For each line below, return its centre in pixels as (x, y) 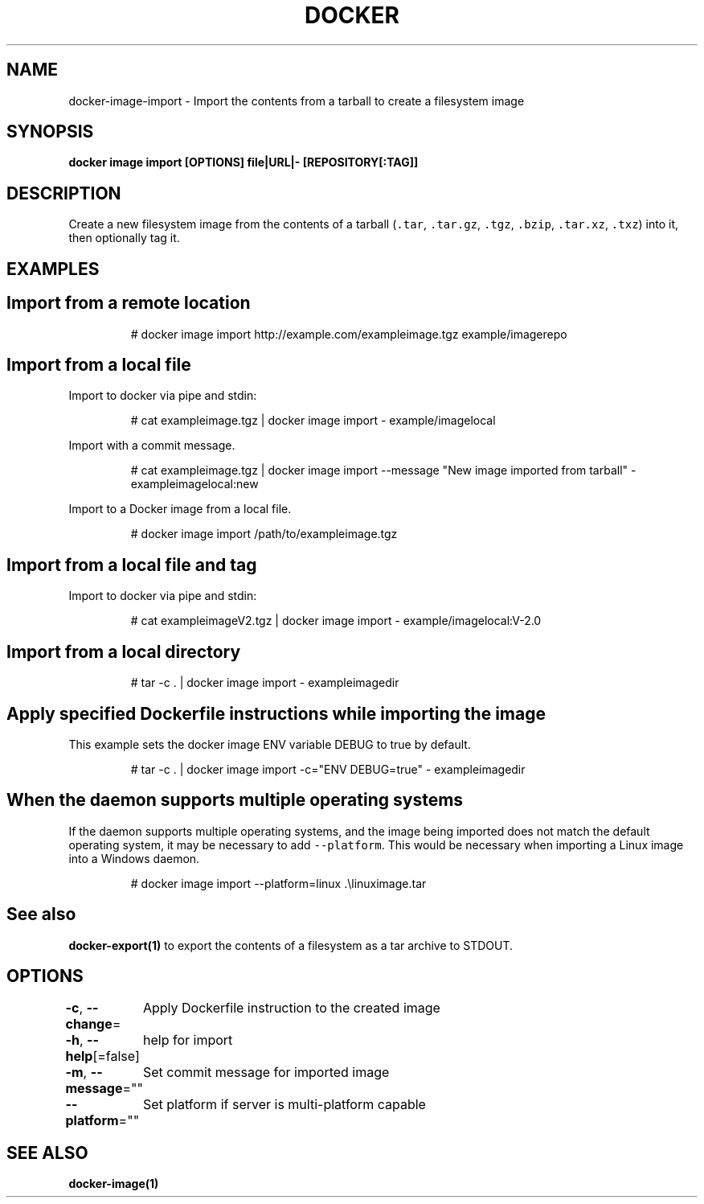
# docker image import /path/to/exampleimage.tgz (264, 534)
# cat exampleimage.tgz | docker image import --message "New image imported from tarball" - (383, 471)
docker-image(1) (114, 1184)
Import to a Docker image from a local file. (180, 509)
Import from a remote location (129, 303)
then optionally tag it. (124, 238)
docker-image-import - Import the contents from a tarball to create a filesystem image (297, 101)
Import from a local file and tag (132, 565)
